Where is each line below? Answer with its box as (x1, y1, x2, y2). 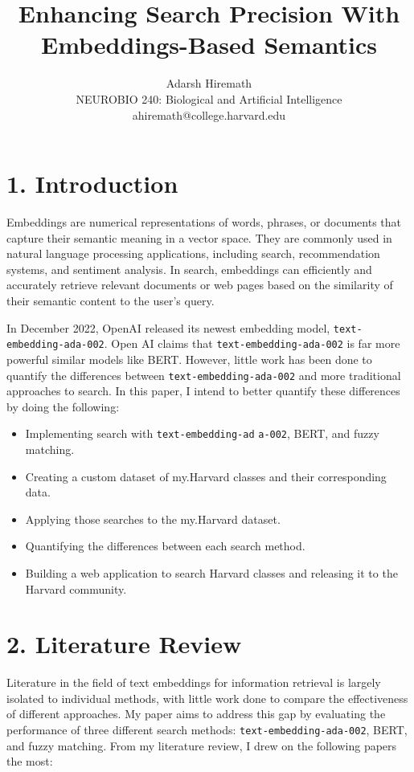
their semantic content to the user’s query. (6, 292, 215, 308)
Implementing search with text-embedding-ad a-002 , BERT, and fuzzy (25, 425, 379, 442)
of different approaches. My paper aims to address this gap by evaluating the (6, 705, 386, 722)
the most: (6, 753, 53, 770)
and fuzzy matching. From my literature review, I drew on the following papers (6, 737, 397, 754)
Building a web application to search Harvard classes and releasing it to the (25, 564, 398, 581)
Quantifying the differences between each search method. (25, 537, 305, 554)
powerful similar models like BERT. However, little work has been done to (6, 350, 372, 367)
